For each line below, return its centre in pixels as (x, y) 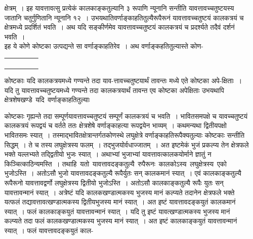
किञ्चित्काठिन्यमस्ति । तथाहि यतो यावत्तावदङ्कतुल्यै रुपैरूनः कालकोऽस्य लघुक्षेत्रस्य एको (116, 163)
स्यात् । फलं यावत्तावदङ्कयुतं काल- (49, 230)
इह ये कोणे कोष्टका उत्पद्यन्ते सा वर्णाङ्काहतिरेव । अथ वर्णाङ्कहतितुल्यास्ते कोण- (104, 46)
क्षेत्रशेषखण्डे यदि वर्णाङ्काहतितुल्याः (47, 100)
